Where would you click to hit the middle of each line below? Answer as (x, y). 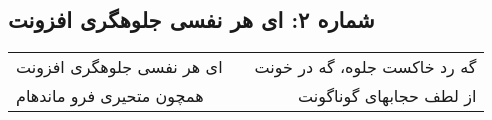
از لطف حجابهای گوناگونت (387, 96)
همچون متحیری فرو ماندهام (110, 96)
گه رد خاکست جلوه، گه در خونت (365, 67)
